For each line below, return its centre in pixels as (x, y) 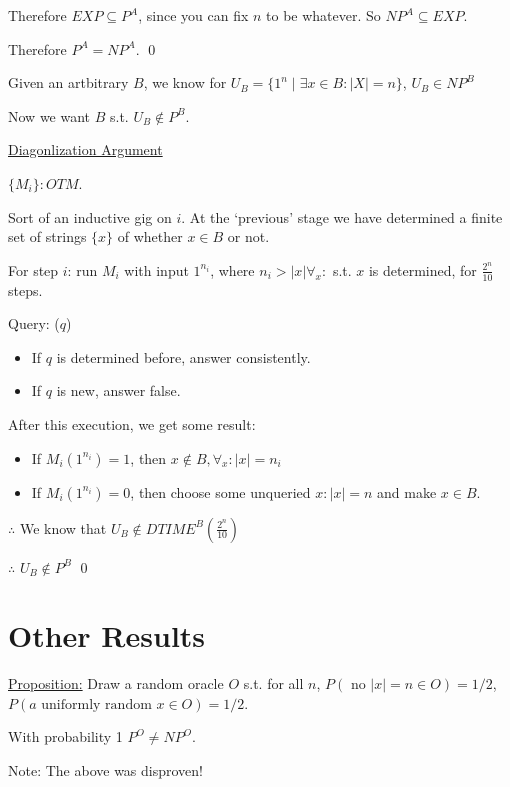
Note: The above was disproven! (106, 770)
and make (407, 491)
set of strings (47, 236)
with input (156, 269)
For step (33, 269)
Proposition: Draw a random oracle (116, 683)
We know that (63, 527)
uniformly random (96, 704)
